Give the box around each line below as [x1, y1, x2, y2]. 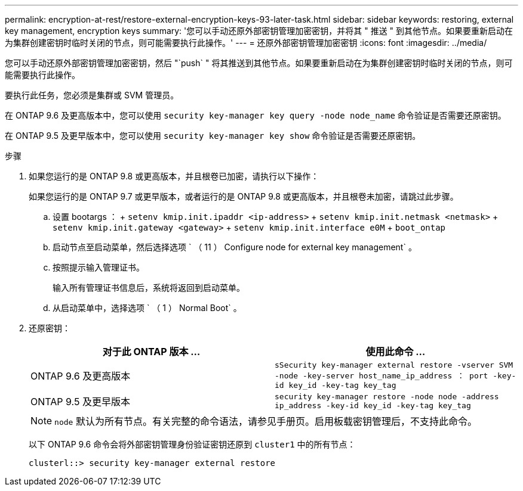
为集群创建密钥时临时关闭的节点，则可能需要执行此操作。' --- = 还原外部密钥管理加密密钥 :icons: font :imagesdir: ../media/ [5, 38, 487, 48]
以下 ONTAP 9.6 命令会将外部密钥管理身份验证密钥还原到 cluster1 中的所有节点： [29, 439, 356, 449]
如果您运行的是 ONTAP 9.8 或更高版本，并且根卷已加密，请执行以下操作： [29, 171, 319, 181]
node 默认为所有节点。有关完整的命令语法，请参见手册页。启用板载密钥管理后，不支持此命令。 [54, 415, 477, 427]
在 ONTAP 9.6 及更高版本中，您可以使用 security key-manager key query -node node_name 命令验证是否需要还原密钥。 [5, 110, 506, 120]
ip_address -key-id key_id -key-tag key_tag [275, 401, 471, 410]
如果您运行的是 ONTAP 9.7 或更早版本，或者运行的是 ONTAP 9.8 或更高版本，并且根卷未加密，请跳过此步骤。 [29, 191, 459, 201]
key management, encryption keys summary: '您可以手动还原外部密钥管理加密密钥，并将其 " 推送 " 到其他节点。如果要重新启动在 [5, 26, 513, 36]
